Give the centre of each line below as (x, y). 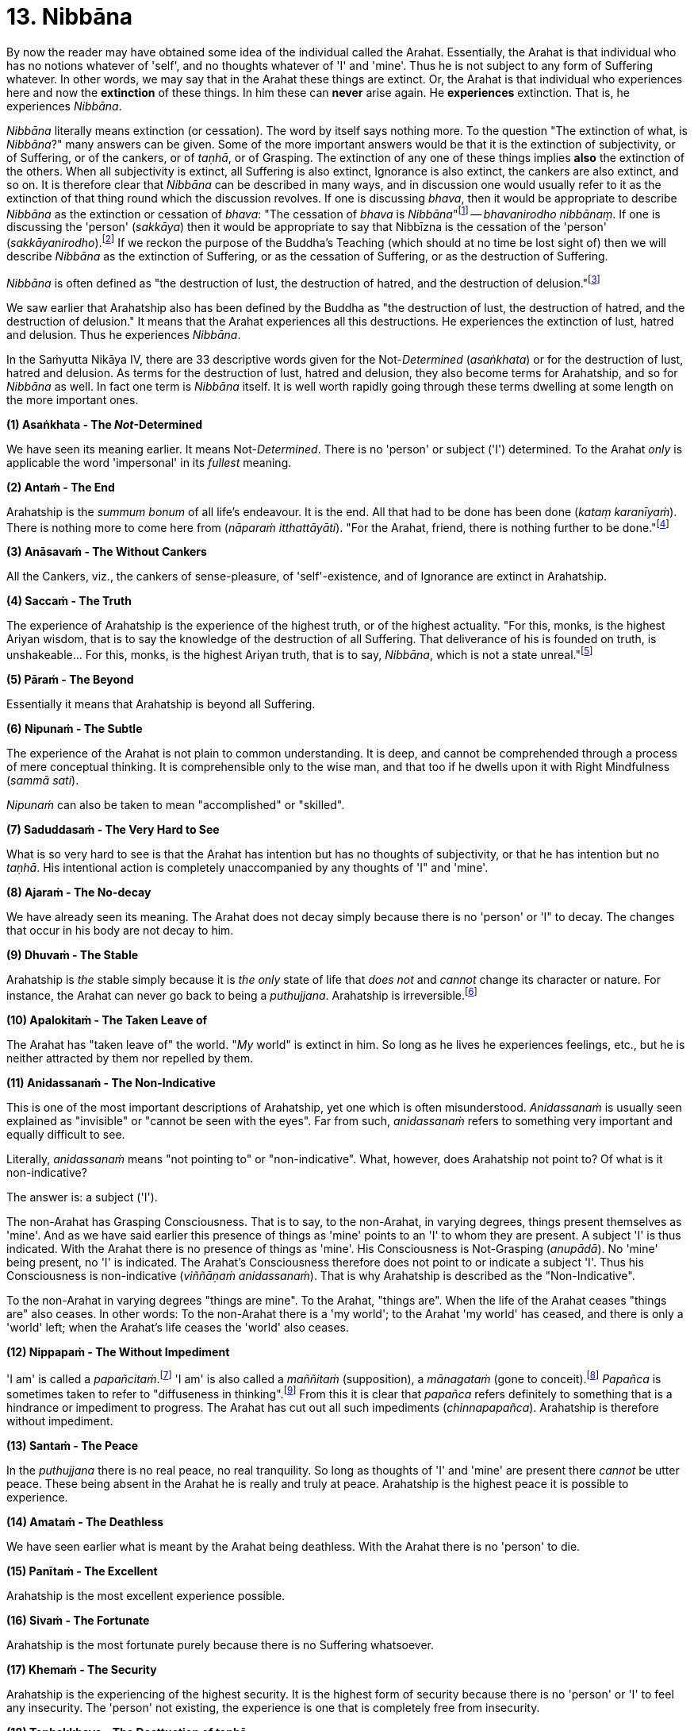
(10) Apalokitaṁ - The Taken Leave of (107, 1020)
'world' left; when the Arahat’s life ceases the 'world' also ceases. (178, 1327)
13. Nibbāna (70, 17)
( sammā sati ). (43, 781)
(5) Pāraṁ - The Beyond (70, 680)
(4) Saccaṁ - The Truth (69, 601)
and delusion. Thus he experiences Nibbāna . (124, 334)
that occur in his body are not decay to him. (120, 931)
